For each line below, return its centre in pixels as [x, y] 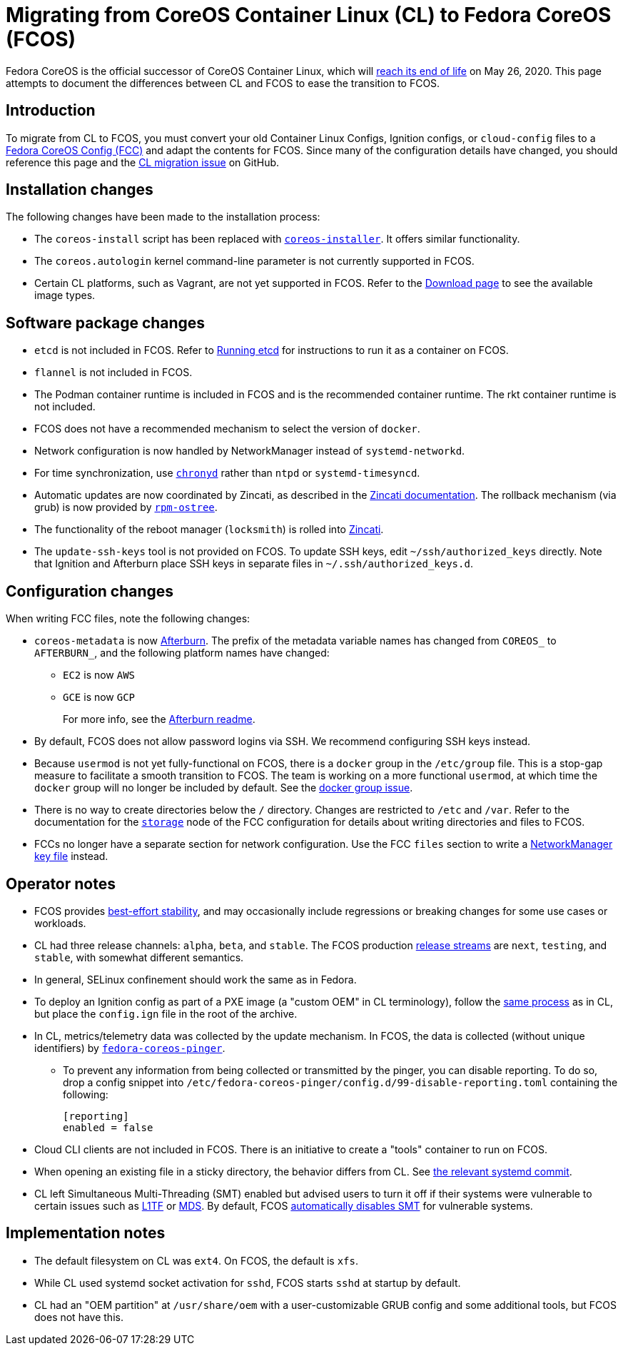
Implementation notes [86, 1233]
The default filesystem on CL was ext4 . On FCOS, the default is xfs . [197, 1260]
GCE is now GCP [99, 697]
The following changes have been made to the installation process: [163, 217]
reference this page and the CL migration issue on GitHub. [143, 162]
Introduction [51, 111]
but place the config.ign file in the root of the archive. [166, 1013]
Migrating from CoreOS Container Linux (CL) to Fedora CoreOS [309, 15]
